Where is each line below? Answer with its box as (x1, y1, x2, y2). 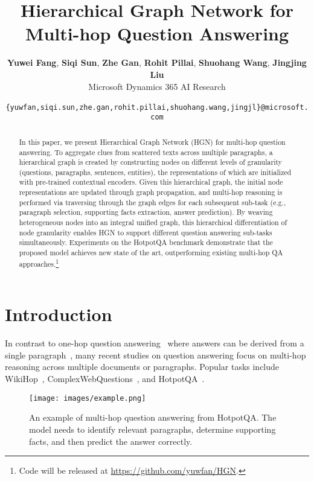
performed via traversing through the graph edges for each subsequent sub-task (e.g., (19, 197, 286, 207)
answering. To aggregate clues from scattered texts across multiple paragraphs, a (19, 147, 273, 157)
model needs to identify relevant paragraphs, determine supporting (29, 422, 276, 435)
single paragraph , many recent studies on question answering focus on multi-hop (5, 348, 306, 361)
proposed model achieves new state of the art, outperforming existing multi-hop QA (19, 247, 283, 258)
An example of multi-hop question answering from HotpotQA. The (29, 411, 277, 424)
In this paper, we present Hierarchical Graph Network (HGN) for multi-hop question (19, 136, 286, 147)
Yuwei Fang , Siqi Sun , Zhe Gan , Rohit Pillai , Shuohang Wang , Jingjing (7, 56, 307, 69)
